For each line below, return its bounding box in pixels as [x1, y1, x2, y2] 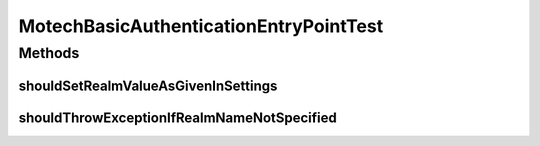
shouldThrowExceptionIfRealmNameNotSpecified [18, 109, 337, 126]
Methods [18, 44, 80, 62]
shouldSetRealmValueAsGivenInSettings [18, 77, 278, 94]
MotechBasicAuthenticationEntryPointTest [18, 15, 384, 37]
